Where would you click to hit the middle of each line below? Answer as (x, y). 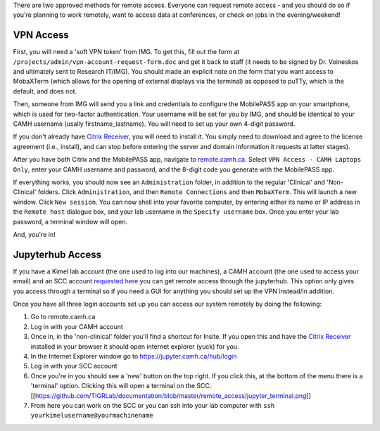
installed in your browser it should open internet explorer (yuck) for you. (135, 346)
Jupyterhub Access (57, 254)
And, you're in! (34, 234)
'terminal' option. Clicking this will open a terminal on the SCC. (121, 386)
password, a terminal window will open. (70, 221)
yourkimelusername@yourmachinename (92, 416)
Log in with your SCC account (74, 366)
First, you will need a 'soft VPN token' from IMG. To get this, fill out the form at (126, 52)
